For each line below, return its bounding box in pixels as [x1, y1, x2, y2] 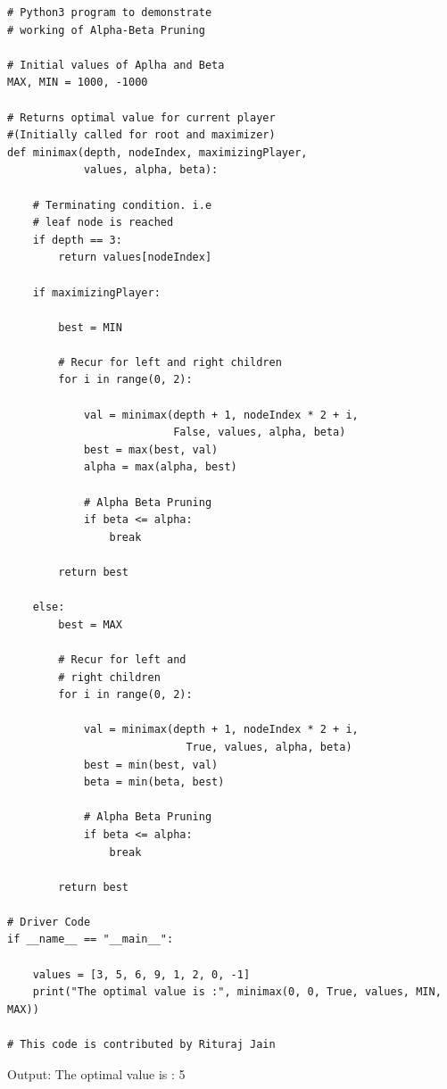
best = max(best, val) [83, 443, 219, 456]
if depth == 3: [32, 233, 122, 246]
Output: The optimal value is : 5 [7, 1064, 186, 1083]
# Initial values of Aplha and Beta [7, 58, 225, 71]
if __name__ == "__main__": [7, 933, 174, 946]
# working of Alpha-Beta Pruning [7, 23, 205, 37]
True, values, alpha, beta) [186, 740, 352, 753]
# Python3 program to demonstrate [7, 6, 212, 19]
